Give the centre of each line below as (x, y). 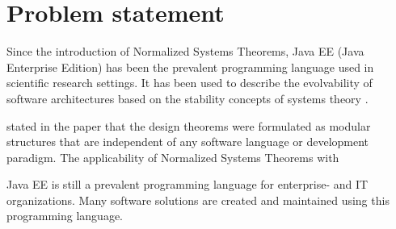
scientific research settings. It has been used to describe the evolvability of (190, 83)
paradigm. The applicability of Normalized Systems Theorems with (173, 157)
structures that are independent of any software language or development (188, 142)
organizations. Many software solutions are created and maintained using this (198, 200)
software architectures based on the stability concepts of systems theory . (187, 98)
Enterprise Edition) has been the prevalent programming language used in (190, 67)
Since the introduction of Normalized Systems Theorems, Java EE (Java (185, 51)
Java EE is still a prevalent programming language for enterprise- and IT (187, 184)
